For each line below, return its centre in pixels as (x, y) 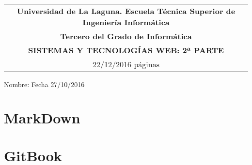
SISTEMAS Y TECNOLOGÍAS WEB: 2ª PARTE (126, 50)
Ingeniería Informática (126, 22)
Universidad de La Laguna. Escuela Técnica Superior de (126, 11)
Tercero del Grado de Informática (126, 36)
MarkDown (42, 117)
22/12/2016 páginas (126, 64)
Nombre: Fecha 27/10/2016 (44, 84)
